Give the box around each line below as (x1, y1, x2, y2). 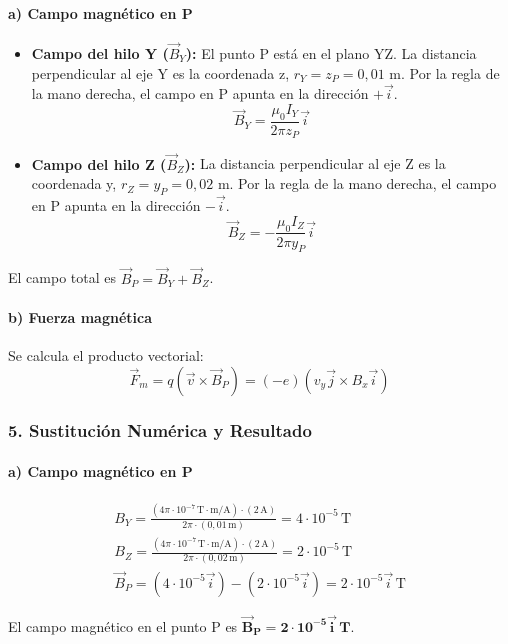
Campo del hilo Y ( (31, 43, 169, 64)
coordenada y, (31, 173, 117, 194)
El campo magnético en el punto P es (8, 615, 238, 636)
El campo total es (8, 267, 116, 288)
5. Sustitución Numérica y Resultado (8, 418, 312, 443)
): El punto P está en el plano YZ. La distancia (185, 43, 477, 64)
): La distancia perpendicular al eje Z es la (184, 153, 446, 174)
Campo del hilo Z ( (31, 153, 167, 174)
